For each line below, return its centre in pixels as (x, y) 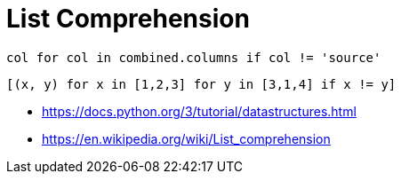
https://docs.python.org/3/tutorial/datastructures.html (199, 111)
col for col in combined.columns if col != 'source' (194, 57)
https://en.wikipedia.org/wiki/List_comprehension (186, 138)
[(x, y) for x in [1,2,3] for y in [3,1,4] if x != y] (201, 84)
